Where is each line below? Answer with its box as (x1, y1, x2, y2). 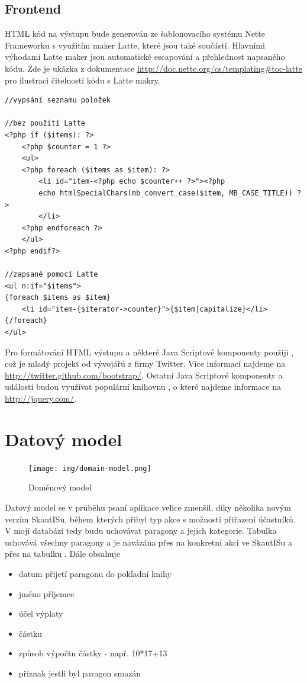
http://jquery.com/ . (5, 392, 77, 405)
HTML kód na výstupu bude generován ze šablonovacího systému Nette (5, 27, 265, 40)
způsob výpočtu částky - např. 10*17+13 (18, 647, 167, 659)
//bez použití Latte (5, 119, 86, 128)
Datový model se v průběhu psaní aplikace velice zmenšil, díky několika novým (5, 501, 291, 513)
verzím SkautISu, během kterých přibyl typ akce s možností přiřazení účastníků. (5, 512, 296, 525)
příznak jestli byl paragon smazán (18, 666, 141, 679)
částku (18, 627, 43, 639)
